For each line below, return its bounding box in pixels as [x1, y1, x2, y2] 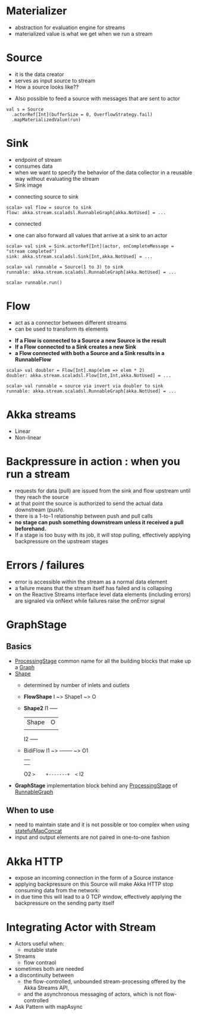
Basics [6, 641, 32, 652]
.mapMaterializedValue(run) [11, 117, 81, 123]
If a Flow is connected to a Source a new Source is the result [14, 337, 166, 344]
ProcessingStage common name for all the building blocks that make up [14, 657, 191, 664]
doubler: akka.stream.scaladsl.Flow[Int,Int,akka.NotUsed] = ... [6, 372, 171, 378]
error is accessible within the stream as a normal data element [14, 578, 168, 585]
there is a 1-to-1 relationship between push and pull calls [14, 512, 153, 519]
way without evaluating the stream [14, 175, 99, 182]
